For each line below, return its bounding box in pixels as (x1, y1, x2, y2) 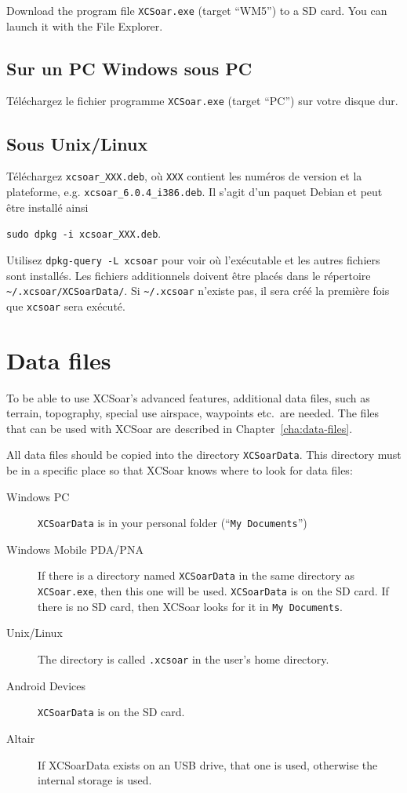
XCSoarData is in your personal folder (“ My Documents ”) (38, 515, 307, 531)
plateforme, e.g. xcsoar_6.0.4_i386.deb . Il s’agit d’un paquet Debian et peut (6, 183, 383, 199)
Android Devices (6, 677, 86, 693)
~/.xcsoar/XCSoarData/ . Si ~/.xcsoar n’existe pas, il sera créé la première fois (6, 282, 390, 299)
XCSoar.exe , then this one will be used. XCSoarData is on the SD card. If (38, 583, 389, 599)
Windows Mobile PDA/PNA (6, 540, 144, 557)
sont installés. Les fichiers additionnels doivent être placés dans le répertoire (6, 267, 371, 283)
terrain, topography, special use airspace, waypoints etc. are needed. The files (6, 405, 380, 421)
